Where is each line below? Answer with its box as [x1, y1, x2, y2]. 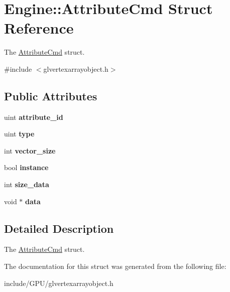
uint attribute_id [4, 111, 63, 122]
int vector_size [4, 145, 56, 156]
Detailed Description [4, 220, 114, 236]
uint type [4, 128, 35, 139]
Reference [4, 18, 74, 38]
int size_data [4, 179, 49, 190]
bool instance [4, 162, 49, 173]
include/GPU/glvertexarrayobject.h [4, 277, 113, 288]
